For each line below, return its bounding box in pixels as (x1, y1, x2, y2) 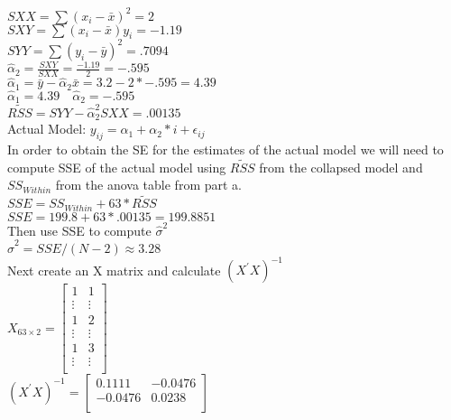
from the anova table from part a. (55, 175, 242, 194)
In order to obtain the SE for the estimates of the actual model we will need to (7, 139, 444, 158)
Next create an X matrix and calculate (7, 260, 221, 279)
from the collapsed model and (259, 157, 423, 176)
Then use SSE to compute (7, 220, 152, 239)
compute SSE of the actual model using (7, 157, 226, 176)
